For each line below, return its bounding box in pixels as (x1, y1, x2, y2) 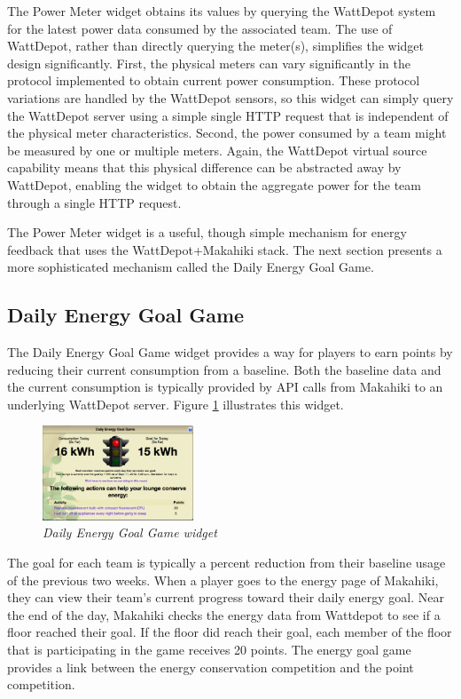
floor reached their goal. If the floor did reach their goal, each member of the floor (7, 623, 452, 641)
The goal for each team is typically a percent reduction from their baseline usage (7, 552, 446, 571)
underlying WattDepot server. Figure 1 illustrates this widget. (7, 394, 344, 413)
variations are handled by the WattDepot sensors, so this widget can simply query (7, 88, 454, 107)
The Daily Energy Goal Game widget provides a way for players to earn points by (7, 343, 453, 361)
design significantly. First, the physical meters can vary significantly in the (7, 53, 411, 72)
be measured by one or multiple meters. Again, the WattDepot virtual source (7, 140, 427, 159)
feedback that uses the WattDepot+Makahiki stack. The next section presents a (7, 240, 442, 258)
